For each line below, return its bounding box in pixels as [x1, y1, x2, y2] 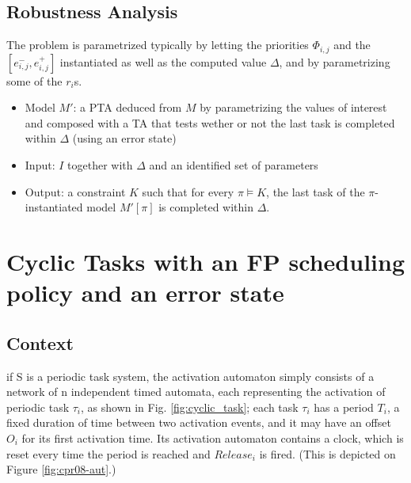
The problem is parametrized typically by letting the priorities [6, 36, 309, 53]
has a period [314, 398, 374, 415]
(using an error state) [72, 130, 177, 146]
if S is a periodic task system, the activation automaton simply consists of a [6, 367, 375, 384]
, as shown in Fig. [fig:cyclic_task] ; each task [81, 398, 299, 415]
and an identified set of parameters [149, 157, 318, 173]
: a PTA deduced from [73, 99, 182, 116]
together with [67, 157, 133, 173]
